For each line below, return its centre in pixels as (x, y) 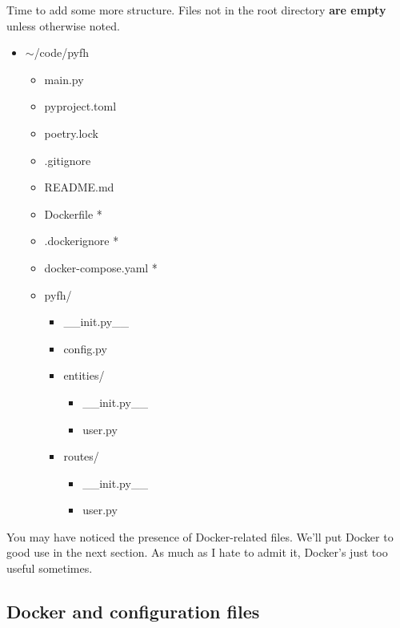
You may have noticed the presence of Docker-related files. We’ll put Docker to (200, 536)
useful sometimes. (50, 568)
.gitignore (68, 160)
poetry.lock (71, 133)
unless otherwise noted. (63, 25)
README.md (79, 187)
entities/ (84, 375)
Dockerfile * (73, 213)
